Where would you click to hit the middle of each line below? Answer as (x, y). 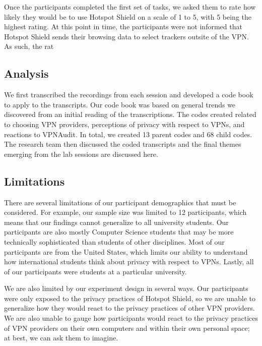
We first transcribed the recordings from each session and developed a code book (129, 95)
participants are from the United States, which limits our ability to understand (126, 251)
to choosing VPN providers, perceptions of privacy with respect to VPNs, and (124, 124)
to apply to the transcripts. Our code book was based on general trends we (120, 104)
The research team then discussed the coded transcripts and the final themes (123, 144)
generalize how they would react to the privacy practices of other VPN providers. (129, 308)
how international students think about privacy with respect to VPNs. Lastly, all (129, 262)
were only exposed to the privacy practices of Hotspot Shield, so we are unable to (130, 298)
